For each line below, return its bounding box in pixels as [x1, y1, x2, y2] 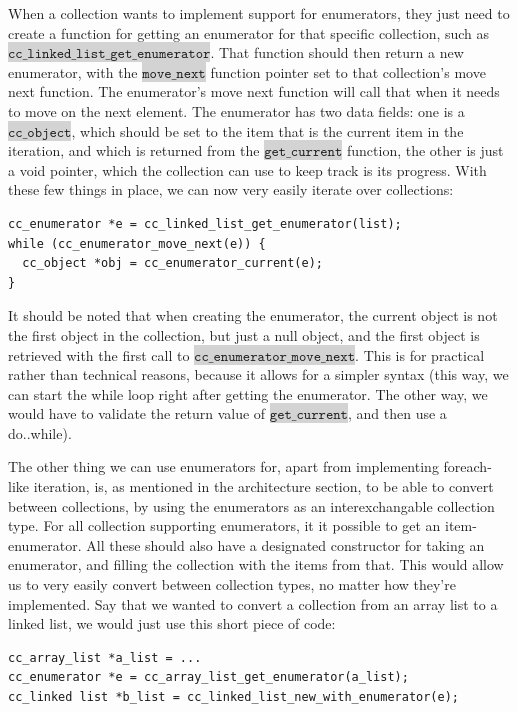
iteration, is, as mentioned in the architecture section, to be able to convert [33, 476, 494, 497]
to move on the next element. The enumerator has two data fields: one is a [8, 100, 465, 121]
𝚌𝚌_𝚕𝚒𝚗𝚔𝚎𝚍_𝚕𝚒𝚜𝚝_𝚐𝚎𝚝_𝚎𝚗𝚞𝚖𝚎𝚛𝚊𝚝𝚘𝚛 [8, 47, 211, 62]
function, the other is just [346, 140, 504, 161]
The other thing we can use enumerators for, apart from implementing [8, 456, 439, 477]
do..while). [8, 422, 72, 443]
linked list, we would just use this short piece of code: [8, 613, 336, 634]
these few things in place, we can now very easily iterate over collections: [8, 179, 454, 200]
